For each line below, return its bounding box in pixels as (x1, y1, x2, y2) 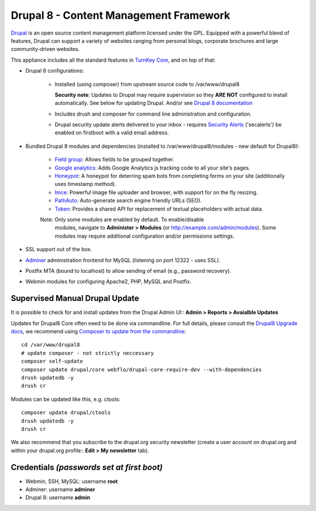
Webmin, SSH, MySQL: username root (25, 478, 118, 485)
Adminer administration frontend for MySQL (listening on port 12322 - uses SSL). (25, 256, 221, 263)
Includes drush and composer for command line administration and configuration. (54, 110, 252, 117)
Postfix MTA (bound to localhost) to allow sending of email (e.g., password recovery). (25, 267, 231, 274)
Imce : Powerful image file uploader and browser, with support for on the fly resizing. (54, 188, 258, 196)
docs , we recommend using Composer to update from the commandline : (11, 328, 187, 334)
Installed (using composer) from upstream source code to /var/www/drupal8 (54, 80, 240, 87)
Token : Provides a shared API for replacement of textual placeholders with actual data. (54, 205, 263, 212)
